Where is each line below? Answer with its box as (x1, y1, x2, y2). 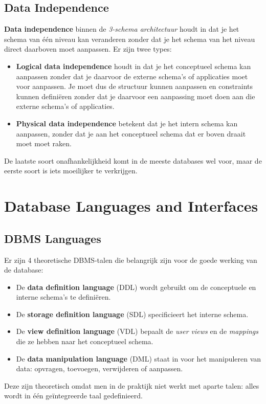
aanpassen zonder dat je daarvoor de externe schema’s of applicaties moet (16, 71, 248, 81)
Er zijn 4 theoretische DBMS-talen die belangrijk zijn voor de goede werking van (4, 254, 257, 265)
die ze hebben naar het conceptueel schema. (16, 336, 153, 347)
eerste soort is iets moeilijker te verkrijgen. (4, 165, 138, 176)
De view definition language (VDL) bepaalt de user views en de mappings (16, 326, 259, 336)
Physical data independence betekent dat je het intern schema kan (16, 118, 238, 128)
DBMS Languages (4, 230, 101, 246)
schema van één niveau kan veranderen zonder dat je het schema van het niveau (4, 33, 255, 44)
